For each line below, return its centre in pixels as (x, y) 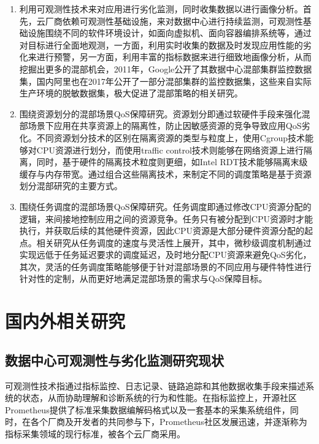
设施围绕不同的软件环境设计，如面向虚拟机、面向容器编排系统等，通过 (170, 33)
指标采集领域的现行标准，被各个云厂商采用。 (95, 434)
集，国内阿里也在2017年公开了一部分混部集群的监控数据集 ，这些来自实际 (165, 81)
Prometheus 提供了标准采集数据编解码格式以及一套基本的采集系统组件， (148, 409)
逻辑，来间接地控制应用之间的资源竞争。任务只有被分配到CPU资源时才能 (166, 218)
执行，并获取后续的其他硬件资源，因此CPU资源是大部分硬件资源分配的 (162, 231)
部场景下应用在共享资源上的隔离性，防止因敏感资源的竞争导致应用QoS (160, 126)
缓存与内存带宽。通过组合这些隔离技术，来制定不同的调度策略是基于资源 (165, 173)
